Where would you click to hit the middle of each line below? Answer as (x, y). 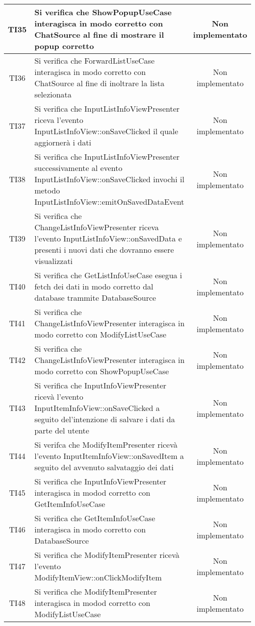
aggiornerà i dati (63, 142)
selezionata (53, 94)
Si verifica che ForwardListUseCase (95, 60)
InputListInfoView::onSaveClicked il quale (106, 131)
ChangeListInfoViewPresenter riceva (97, 227)
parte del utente (62, 430)
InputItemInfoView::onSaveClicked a (97, 408)
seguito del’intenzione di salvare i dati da (105, 419)
